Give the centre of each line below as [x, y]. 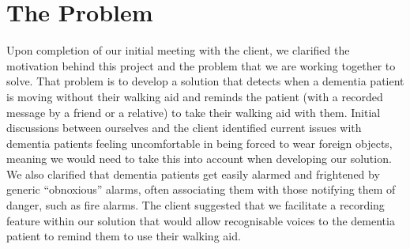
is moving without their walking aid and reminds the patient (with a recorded [195, 96]
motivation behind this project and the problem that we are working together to [201, 65]
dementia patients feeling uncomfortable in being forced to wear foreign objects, [199, 143]
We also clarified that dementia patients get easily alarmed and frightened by [193, 174]
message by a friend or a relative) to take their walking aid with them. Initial [194, 112]
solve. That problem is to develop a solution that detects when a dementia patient [205, 81]
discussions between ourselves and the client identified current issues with [184, 128]
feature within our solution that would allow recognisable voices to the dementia [201, 220]
